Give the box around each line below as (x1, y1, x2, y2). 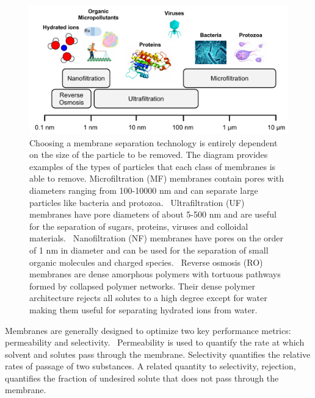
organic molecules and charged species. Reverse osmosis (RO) (29, 255, 263, 268)
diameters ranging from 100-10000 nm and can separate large (29, 183, 258, 196)
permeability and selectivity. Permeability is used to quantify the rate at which (5, 336, 305, 349)
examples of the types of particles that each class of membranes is (29, 160, 276, 172)
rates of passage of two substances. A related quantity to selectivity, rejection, (5, 360, 296, 372)
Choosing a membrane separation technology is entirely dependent (29, 136, 278, 149)
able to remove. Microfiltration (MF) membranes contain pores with (29, 172, 284, 185)
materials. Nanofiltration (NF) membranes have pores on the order (29, 232, 284, 244)
